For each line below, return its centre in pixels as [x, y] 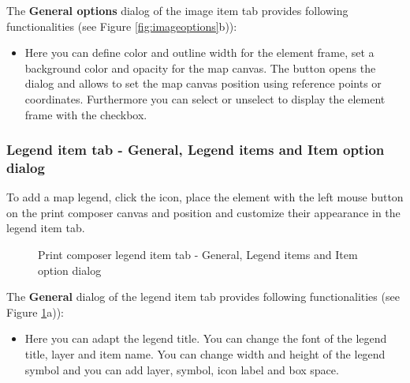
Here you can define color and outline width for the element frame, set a [199, 53]
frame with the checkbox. [86, 114]
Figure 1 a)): [35, 312]
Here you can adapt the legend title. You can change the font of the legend [206, 338]
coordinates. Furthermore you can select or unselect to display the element [205, 98]
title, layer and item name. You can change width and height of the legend [205, 354]
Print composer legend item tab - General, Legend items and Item [198, 255]
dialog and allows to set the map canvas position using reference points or [203, 83]
